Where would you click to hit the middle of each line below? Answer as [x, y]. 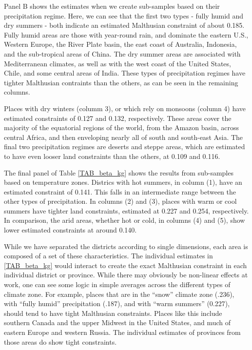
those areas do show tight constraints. [60, 341]
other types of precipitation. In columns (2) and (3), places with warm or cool [120, 201]
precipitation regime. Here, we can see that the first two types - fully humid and [124, 15]
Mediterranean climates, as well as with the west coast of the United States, [117, 63]
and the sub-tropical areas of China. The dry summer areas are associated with [122, 53]
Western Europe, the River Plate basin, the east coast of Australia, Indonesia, [120, 44]
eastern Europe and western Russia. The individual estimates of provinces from [122, 332]
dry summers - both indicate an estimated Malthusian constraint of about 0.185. [124, 25]
